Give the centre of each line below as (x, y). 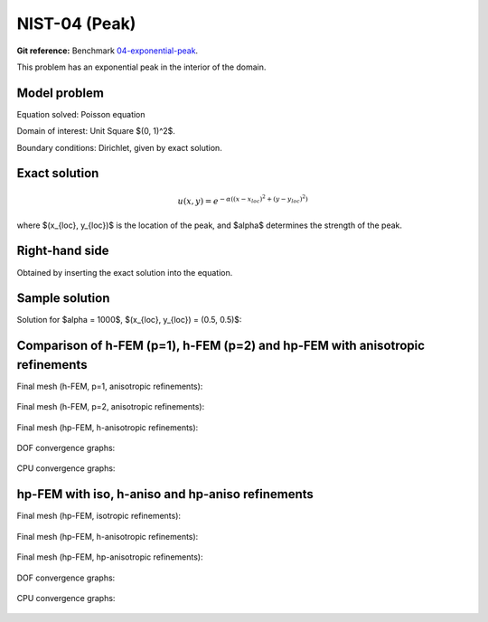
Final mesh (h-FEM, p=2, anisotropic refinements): (111, 407)
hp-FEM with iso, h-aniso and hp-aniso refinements (165, 494)
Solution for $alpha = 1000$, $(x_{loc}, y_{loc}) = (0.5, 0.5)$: (129, 320)
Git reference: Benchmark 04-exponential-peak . (108, 51)
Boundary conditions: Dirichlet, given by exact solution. (120, 147)
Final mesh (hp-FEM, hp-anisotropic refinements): (110, 557)
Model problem (60, 93)
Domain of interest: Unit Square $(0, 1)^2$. (96, 131)
